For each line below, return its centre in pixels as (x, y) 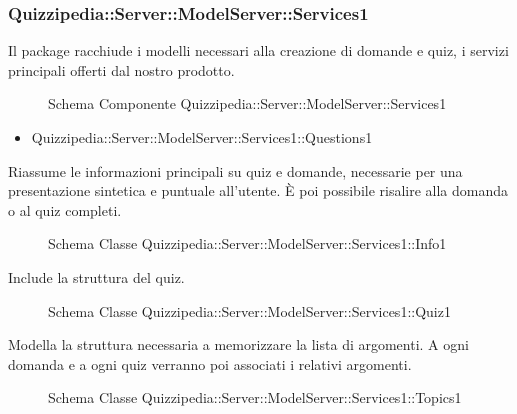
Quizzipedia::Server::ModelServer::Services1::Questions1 (202, 137)
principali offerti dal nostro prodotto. (121, 69)
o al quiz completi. (65, 209)
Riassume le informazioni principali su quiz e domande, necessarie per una (235, 170)
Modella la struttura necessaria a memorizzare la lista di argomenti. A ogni (238, 344)
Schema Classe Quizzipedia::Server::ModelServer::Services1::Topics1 (255, 397)
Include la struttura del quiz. (96, 276)
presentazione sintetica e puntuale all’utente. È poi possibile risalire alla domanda (258, 190)
